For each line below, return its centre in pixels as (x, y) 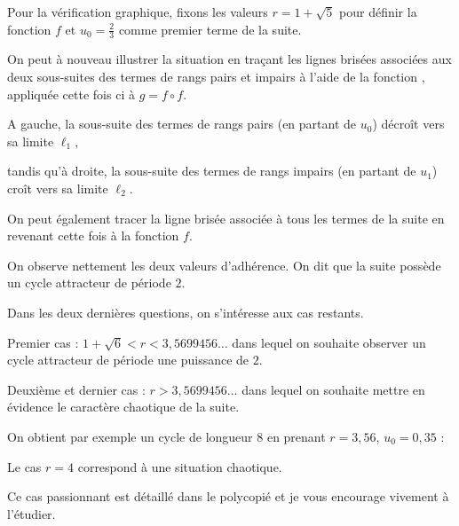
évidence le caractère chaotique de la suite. (123, 407)
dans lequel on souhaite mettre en (333, 389)
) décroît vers (408, 124)
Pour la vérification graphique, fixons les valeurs (138, 12)
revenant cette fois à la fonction (93, 236)
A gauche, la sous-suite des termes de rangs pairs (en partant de (182, 124)
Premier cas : (43, 342)
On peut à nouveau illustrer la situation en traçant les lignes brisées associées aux (229, 59)
